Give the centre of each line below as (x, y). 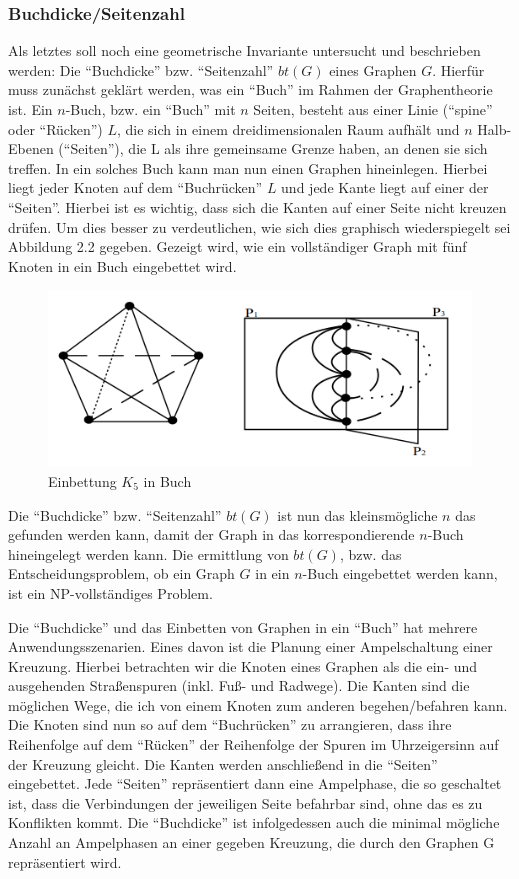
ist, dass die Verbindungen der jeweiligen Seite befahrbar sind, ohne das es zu (245, 802)
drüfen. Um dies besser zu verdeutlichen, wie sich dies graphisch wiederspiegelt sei (259, 226)
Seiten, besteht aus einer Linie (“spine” (373, 109)
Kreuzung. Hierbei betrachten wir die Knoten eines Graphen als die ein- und (243, 665)
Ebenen (31, 148)
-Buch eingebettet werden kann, (400, 573)
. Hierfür (458, 69)
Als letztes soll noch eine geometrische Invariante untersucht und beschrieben (244, 50)
